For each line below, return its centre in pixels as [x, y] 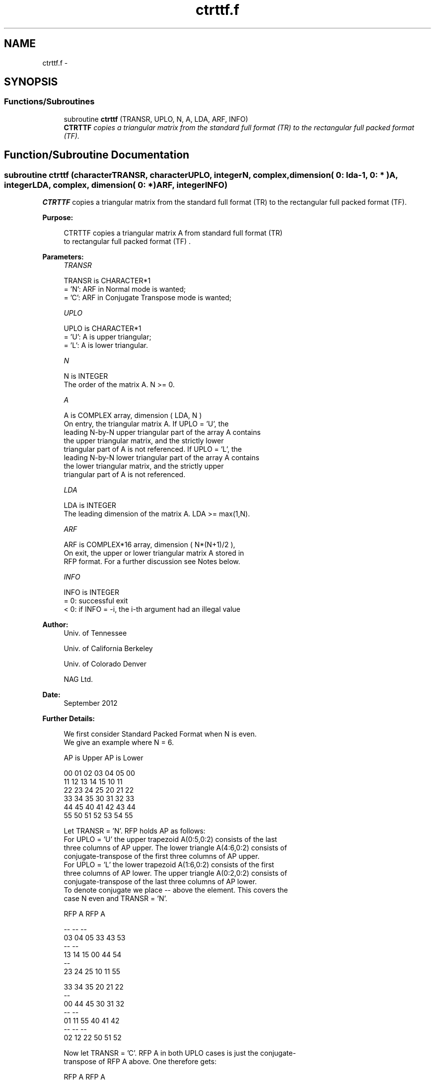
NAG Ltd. [78, 679]
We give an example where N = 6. [119, 743]
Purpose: [58, 218]
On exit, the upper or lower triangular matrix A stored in [154, 553]
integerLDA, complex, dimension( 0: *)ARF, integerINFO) [116, 185]
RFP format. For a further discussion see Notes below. [152, 562]
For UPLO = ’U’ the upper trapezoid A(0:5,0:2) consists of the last [170, 839]
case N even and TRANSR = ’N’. [115, 899]
